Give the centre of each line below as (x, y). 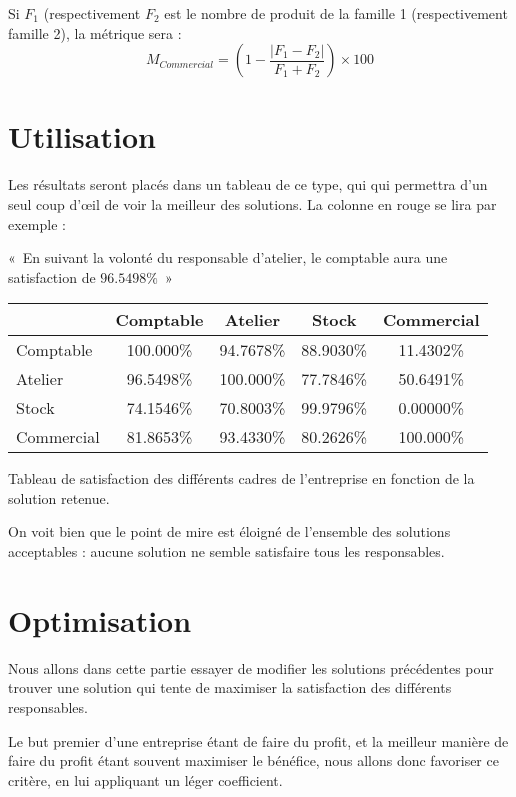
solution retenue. (59, 497)
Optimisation (100, 619)
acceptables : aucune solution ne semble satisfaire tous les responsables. (226, 551)
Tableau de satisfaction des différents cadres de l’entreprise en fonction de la (241, 478)
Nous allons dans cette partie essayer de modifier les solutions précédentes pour (251, 667)
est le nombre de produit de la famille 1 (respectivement (336, 13)
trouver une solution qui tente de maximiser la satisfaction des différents (230, 687)
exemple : (37, 223)
